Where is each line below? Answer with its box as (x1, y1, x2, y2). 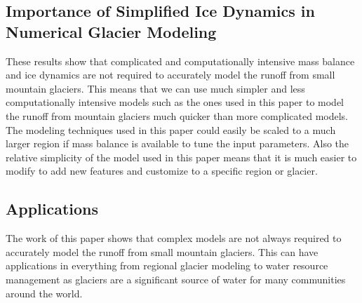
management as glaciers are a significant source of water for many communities (6, 271, 346, 286)
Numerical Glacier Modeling (6, 20, 217, 42)
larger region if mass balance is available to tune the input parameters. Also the (6, 136, 349, 151)
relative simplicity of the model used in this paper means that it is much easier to (6, 149, 357, 164)
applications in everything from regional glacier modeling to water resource (6, 258, 328, 273)
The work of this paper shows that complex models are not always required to (6, 231, 342, 245)
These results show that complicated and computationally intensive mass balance (6, 53, 355, 68)
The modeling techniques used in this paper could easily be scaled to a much (6, 122, 336, 137)
